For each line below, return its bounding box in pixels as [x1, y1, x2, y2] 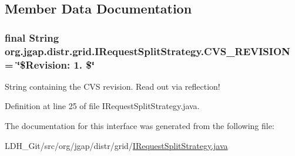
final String [5, 30, 59, 45]
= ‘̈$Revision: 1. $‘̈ [5, 57, 95, 72]
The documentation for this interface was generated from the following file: [5, 120, 274, 132]
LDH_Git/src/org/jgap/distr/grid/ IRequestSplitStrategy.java [5, 139, 228, 151]
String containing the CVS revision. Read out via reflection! [5, 80, 220, 92]
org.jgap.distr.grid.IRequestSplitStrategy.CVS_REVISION [5, 43, 290, 58]
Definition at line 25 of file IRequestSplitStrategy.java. [5, 100, 200, 112]
